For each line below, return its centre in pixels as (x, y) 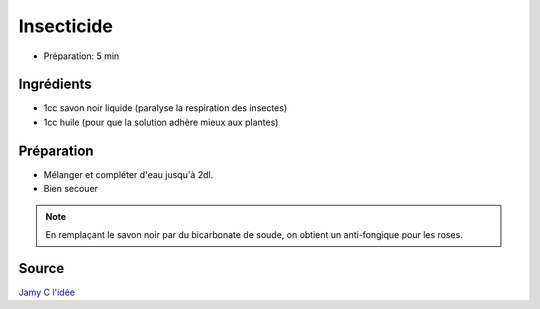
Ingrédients (55, 84)
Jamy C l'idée (46, 292)
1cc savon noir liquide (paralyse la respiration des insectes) (165, 108)
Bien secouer (71, 189)
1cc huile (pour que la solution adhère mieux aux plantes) (161, 122)
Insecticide (66, 26)
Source (41, 268)
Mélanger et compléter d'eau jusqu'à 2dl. (128, 174)
